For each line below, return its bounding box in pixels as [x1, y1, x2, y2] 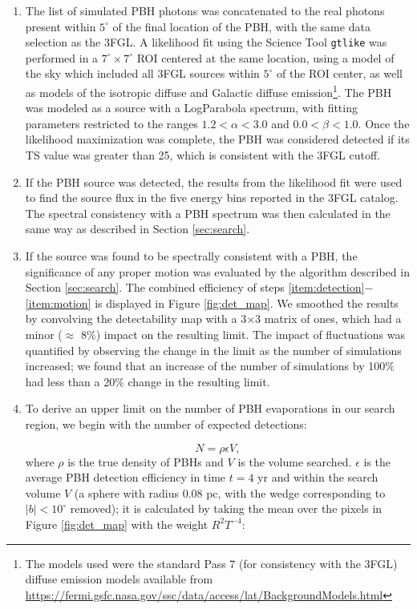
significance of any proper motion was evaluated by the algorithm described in [25, 263, 410, 280]
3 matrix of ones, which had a [255, 310, 402, 327]
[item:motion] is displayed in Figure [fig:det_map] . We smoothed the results [25, 294, 399, 311]
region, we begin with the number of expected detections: [25, 415, 307, 432]
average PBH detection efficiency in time [25, 469, 226, 486]
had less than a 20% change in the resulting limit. [25, 373, 270, 389]
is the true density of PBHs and [67, 453, 224, 470]
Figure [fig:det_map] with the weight [25, 515, 208, 532]
